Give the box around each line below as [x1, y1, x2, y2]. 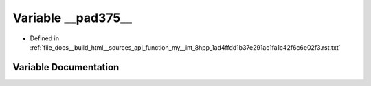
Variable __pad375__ [12, 10, 133, 25]
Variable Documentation [12, 61, 120, 73]
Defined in [30, 34, 60, 42]
